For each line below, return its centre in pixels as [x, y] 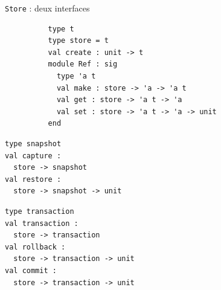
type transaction [40, 211]
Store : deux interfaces [47, 8]
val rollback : [35, 247]
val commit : [31, 270]
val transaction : [42, 223]
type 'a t [76, 76]
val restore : [33, 179]
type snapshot [33, 144]
